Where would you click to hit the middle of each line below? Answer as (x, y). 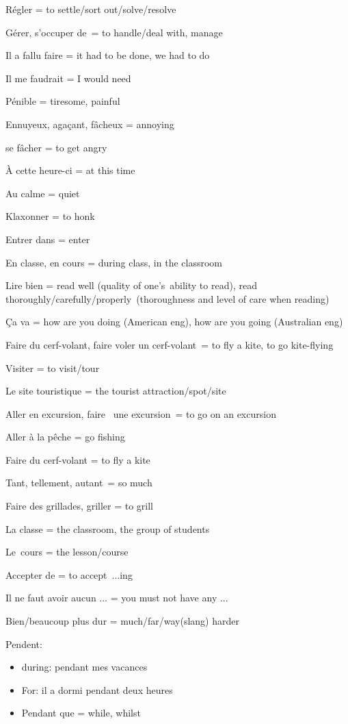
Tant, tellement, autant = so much (79, 483)
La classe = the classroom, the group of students (108, 528)
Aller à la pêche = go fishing (65, 437)
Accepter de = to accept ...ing (69, 574)
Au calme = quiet (43, 193)
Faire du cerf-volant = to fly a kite (78, 459)
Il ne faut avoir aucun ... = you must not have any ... (117, 598)
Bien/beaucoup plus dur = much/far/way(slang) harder (122, 621)
